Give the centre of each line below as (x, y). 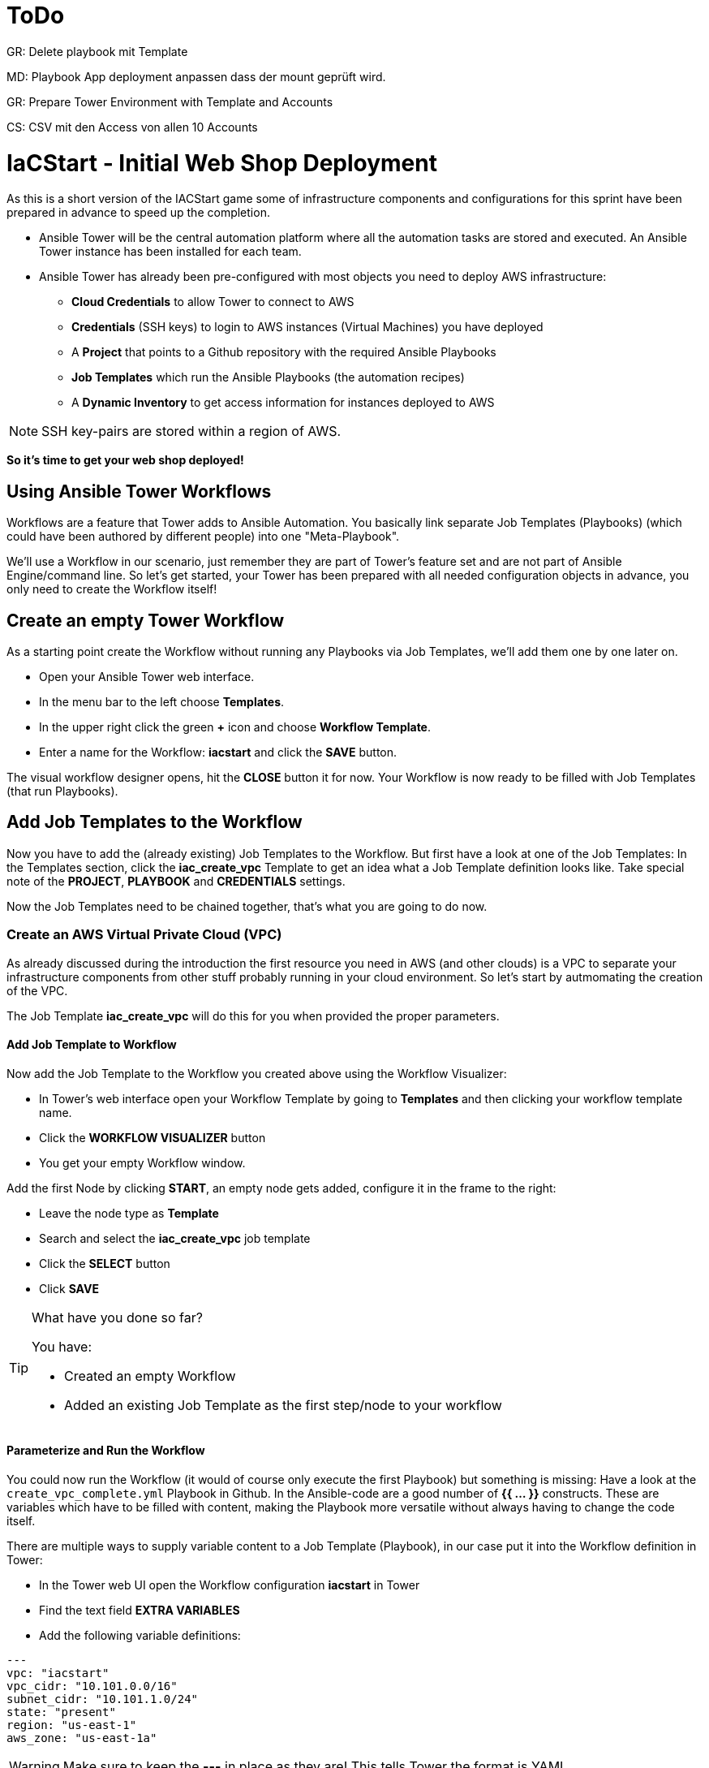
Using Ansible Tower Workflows (139, 491)
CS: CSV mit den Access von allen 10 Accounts (132, 127)
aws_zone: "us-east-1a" (82, 1738)
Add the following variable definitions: (140, 1635)
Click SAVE (69, 1288)
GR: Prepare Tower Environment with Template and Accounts (170, 101)
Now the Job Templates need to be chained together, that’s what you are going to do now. (247, 906)
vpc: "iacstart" (58, 1673)
